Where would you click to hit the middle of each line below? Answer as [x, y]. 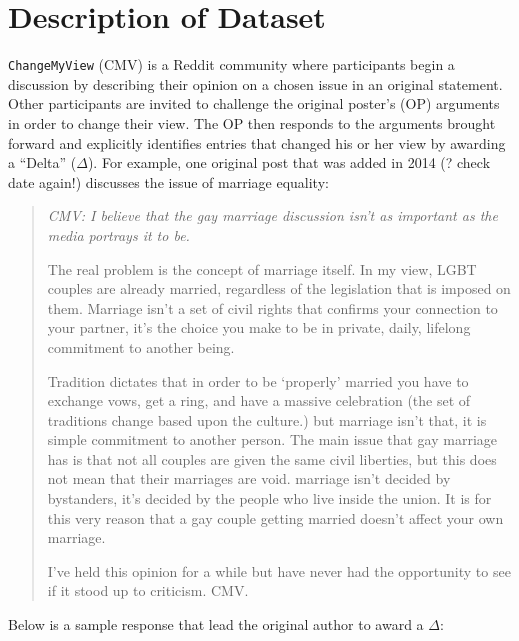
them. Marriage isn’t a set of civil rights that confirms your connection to [272, 307]
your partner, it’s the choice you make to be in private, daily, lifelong [259, 327]
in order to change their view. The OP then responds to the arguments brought [252, 122]
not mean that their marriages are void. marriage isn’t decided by [249, 478]
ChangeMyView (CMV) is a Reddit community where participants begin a [231, 64]
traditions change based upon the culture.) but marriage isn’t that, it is [267, 419]
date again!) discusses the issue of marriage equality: [168, 181]
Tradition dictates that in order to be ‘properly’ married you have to [258, 380]
